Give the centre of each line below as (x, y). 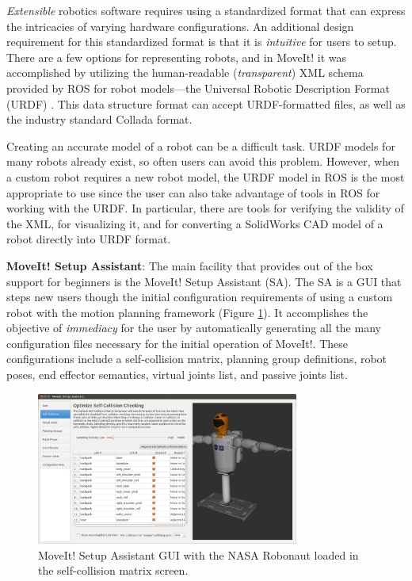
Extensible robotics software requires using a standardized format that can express (206, 10)
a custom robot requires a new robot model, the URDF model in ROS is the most (206, 176)
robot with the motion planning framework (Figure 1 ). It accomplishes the (187, 312)
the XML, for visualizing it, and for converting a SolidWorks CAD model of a (195, 223)
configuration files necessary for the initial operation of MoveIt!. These (177, 343)
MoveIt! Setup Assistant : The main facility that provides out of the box (190, 265)
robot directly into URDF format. (89, 239)
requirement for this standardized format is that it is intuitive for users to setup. (202, 42)
